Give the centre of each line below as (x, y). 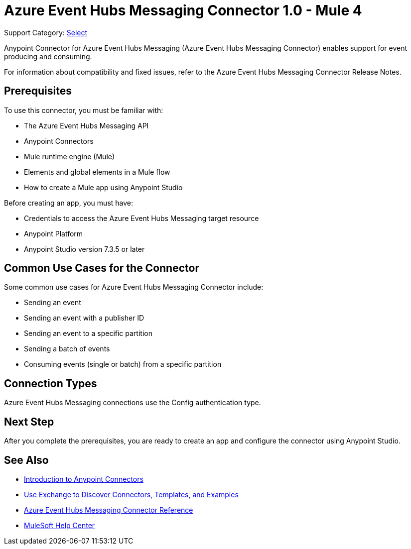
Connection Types (51, 383)
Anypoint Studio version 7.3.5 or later (84, 249)
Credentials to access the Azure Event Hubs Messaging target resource (141, 218)
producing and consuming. (48, 56)
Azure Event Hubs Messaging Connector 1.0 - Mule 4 (183, 10)
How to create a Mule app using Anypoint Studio (103, 187)
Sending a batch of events (67, 349)
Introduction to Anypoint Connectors (84, 479)
